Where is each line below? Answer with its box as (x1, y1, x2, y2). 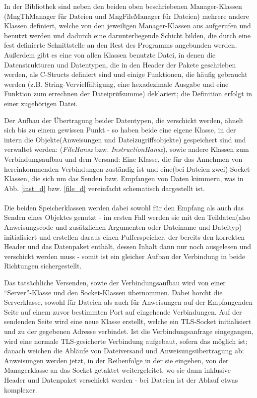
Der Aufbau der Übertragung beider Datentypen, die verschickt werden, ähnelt (4, 115, 244, 125)
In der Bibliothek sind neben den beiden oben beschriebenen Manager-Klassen (4, 1, 242, 11)
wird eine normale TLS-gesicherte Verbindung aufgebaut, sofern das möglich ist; (4, 335, 248, 346)
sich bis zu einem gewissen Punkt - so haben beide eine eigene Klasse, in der (4, 125, 236, 135)
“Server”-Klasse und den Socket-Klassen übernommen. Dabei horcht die (4, 287, 223, 297)
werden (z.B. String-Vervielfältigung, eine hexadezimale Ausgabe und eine (4, 78, 229, 89)
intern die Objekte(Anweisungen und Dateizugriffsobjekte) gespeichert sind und (4, 134, 246, 144)
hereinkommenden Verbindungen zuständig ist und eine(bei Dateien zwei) (4, 163, 228, 174)
